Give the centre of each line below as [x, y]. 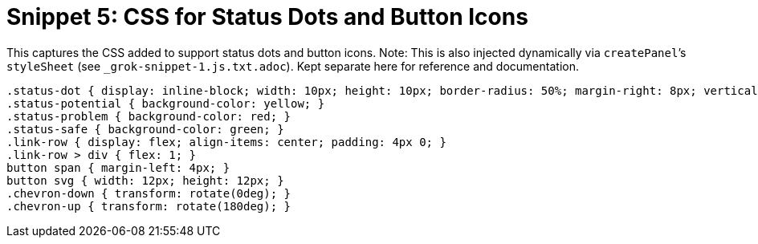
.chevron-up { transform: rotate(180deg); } [149, 206]
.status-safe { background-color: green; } [145, 129]
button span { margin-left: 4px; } [118, 167]
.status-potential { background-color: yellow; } [166, 103]
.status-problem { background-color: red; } [149, 116]
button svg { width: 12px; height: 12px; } [145, 180]
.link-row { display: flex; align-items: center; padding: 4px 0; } [226, 142]
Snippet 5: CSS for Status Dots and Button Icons [267, 17]
